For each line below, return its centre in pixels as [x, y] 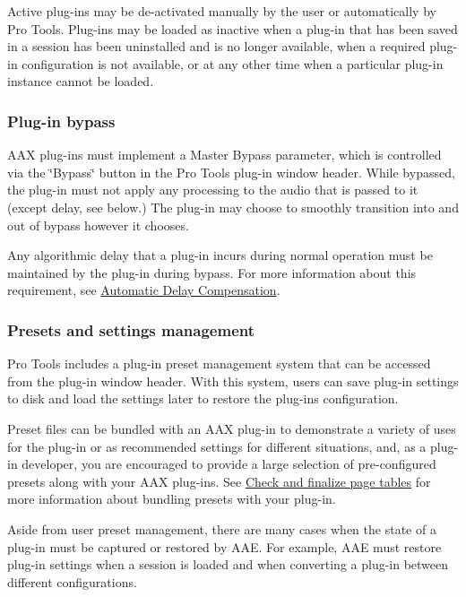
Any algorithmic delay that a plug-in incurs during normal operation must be [220, 255]
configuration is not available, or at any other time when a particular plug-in [233, 63]
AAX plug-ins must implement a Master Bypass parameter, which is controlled [224, 155]
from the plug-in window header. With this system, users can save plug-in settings [233, 381]
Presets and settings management [131, 329]
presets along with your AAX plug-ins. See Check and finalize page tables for [219, 481]
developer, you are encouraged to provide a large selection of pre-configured [229, 464]
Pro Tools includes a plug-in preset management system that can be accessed [219, 363]
